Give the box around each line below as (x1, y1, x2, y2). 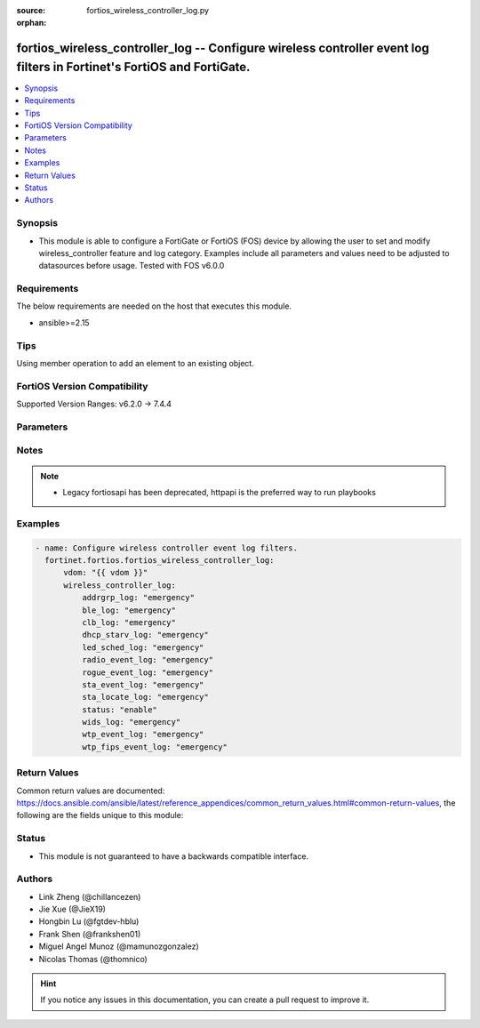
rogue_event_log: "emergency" (81, 667, 213, 678)
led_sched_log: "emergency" (81, 642, 204, 653)
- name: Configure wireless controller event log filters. (35, 542, 298, 553)
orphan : (16, 18, 47, 28)
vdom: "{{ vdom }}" (63, 567, 148, 578)
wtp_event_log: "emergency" (81, 729, 204, 740)
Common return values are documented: (16, 785, 165, 796)
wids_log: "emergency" (81, 717, 181, 727)
